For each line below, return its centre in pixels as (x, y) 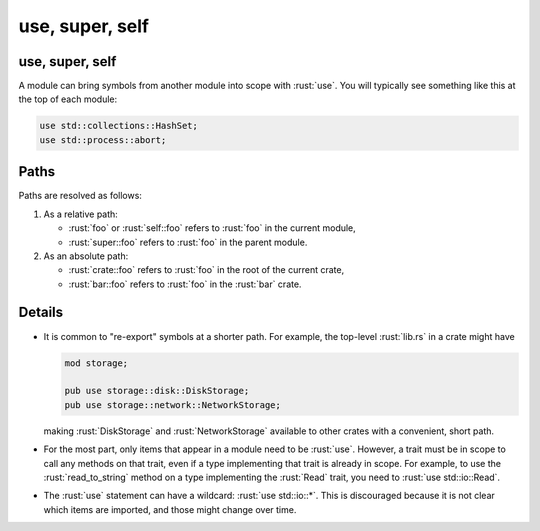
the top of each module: (68, 99)
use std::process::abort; (103, 139)
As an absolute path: (86, 256)
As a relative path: (81, 214)
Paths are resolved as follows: (80, 196)
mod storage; (96, 363)
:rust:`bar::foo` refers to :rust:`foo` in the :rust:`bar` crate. (185, 284)
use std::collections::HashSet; (119, 126)
